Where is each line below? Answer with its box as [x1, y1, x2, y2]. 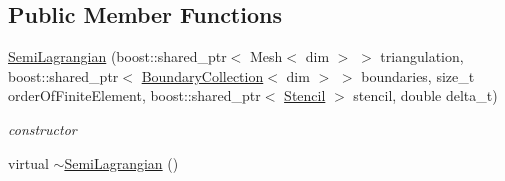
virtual [8, 152, 49, 173]
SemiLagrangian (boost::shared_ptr [8, 46, 227, 67]
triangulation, [380, 46, 464, 67]
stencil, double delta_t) [353, 85, 498, 106]
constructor [8, 118, 77, 139]
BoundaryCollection [141, 65, 264, 86]
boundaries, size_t [361, 65, 475, 86]
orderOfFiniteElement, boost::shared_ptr [8, 85, 261, 106]
